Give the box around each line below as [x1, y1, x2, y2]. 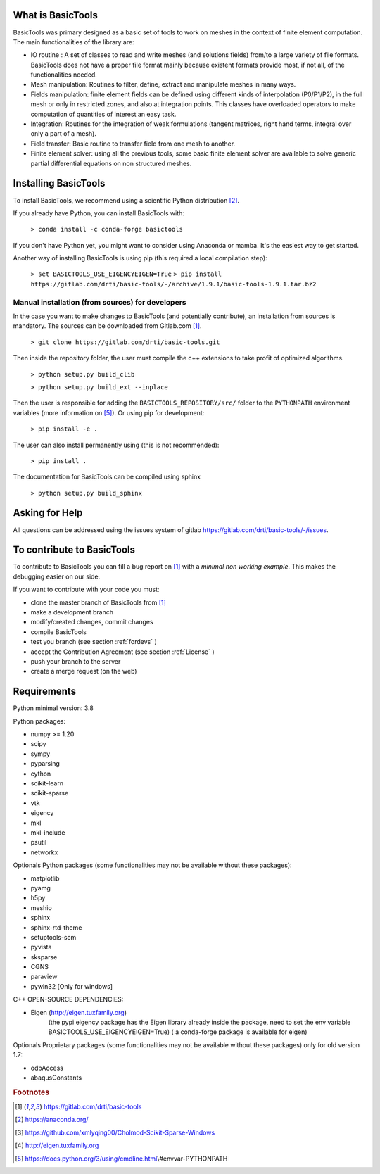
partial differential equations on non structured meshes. [30, 159, 192, 168]
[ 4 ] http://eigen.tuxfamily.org [15, 1141, 99, 1150]
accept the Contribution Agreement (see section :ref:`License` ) [30, 648, 215, 656]
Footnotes [13, 1087, 50, 1097]
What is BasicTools [13, 9, 98, 21]
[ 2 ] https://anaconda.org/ [15, 1116, 89, 1124]
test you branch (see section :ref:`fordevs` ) [30, 638, 158, 646]
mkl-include [30, 828, 65, 837]
